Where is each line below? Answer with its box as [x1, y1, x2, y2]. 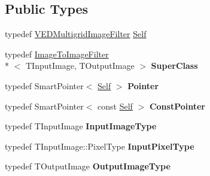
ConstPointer [149, 99, 205, 112]
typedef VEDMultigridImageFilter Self [5, 28, 147, 40]
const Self [98, 99, 133, 112]
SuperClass [151, 59, 198, 72]
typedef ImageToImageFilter [5, 47, 109, 60]
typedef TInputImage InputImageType [5, 120, 157, 132]
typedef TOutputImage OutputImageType [5, 160, 171, 172]
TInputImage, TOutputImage [25, 59, 135, 72]
